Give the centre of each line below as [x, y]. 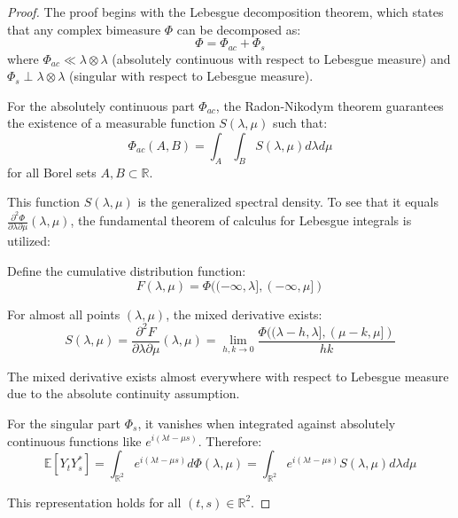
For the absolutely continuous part [101, 105]
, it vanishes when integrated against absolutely [267, 423]
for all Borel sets [52, 172]
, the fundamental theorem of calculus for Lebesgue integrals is [241, 220]
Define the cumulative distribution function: [127, 270]
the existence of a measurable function [111, 123]
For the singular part [64, 423]
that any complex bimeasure [84, 29]
